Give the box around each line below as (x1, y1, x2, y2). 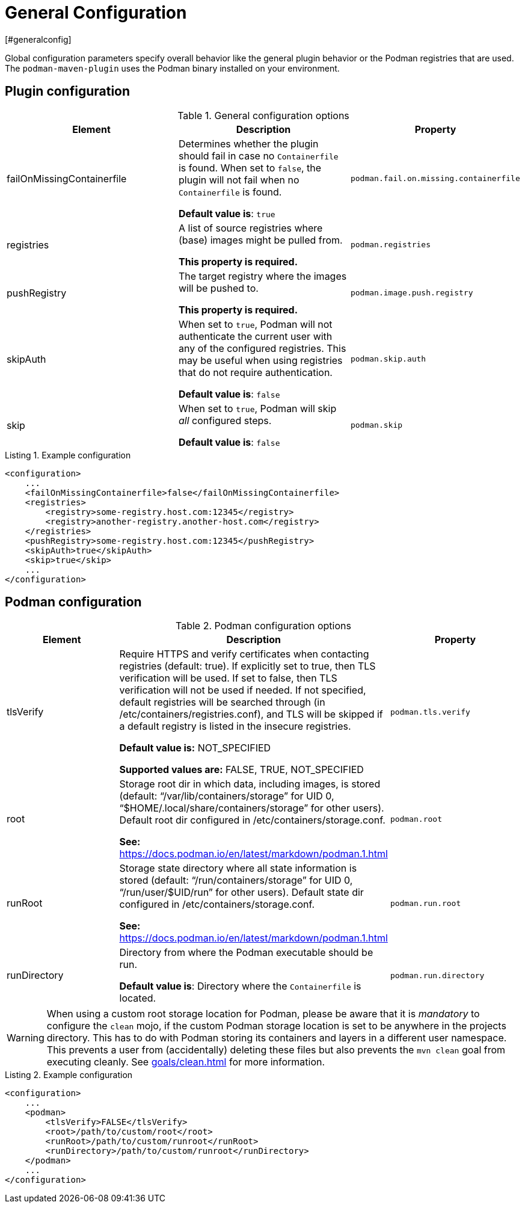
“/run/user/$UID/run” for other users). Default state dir (119, 886, 364, 899)
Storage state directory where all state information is (119, 862, 357, 875)
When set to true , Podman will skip (178, 402, 337, 414)
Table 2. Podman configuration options (176, 620, 351, 632)
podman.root (390, 814, 442, 824)
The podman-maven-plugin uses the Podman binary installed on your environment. (5, 63, 340, 73)
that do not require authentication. (178, 366, 333, 378)
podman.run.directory (390, 970, 485, 980)
